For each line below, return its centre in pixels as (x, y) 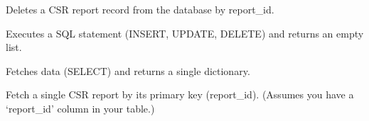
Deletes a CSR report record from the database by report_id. (140, 9)
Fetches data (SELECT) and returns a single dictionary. (128, 70)
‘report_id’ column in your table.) (80, 108)
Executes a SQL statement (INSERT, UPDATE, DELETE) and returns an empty (185, 33)
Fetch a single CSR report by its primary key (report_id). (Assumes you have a (180, 94)
